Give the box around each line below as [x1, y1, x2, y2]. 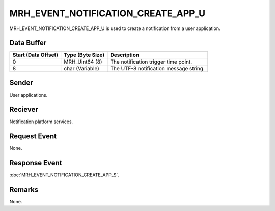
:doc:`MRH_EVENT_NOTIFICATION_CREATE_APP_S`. [9, 172, 119, 178]
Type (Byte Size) [64, 51, 105, 58]
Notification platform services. [9, 118, 73, 125]
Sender [9, 78, 33, 87]
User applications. [9, 92, 48, 98]
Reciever [9, 105, 38, 114]
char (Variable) [64, 65, 99, 72]
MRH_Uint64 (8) [64, 58, 102, 66]
